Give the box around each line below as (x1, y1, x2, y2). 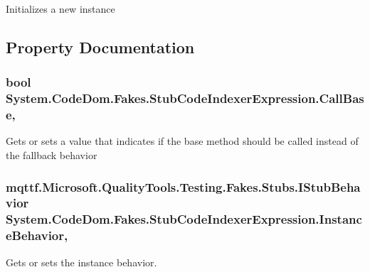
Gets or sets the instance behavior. (6, 254, 157, 269)
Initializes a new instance (6, 1, 115, 16)
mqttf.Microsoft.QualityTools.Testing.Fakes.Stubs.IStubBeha (6, 178, 361, 195)
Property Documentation (6, 36, 195, 58)
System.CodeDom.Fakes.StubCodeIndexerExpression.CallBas (6, 89, 364, 107)
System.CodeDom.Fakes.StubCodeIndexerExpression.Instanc (6, 210, 362, 228)
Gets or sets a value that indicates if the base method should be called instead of (6, 134, 359, 148)
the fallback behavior (6, 148, 97, 163)
